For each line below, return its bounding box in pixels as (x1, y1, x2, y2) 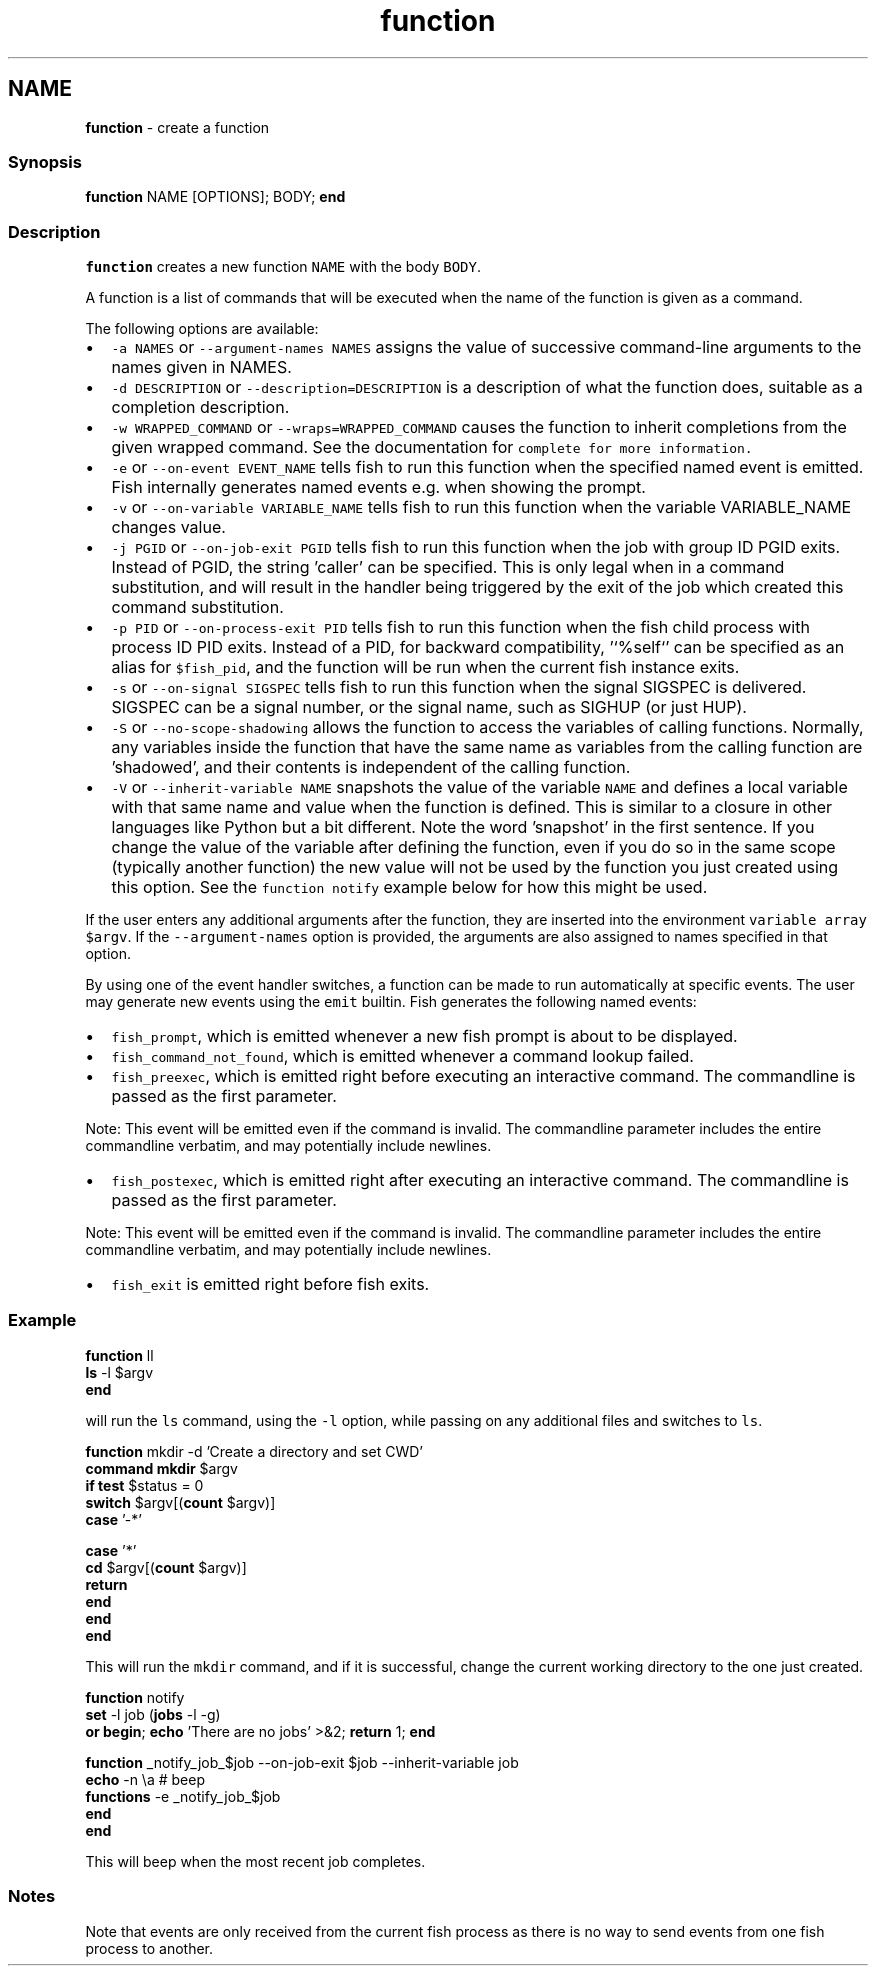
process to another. (85, 1939, 214, 1957)
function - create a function (85, 118, 270, 136)
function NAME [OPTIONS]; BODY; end (85, 188, 346, 206)
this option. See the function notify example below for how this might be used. (111, 877, 708, 898)
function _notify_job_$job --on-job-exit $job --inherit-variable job (85, 1753, 519, 1771)
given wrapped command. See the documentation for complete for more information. (111, 437, 753, 458)
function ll (85, 1346, 154, 1364)
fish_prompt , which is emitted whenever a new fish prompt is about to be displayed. (111, 1026, 738, 1047)
